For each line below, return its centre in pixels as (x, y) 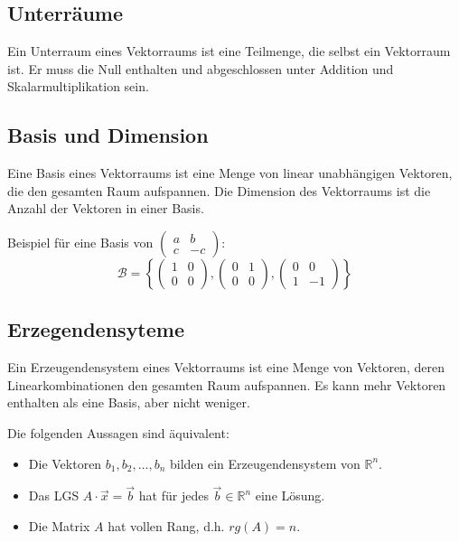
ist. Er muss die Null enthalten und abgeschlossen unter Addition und (201, 68)
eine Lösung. (290, 495)
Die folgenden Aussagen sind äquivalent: (118, 432)
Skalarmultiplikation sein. (78, 86)
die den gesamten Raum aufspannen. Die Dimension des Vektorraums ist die (219, 190)
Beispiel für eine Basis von (80, 242)
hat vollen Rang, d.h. (166, 525)
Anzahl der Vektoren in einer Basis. (106, 208)
